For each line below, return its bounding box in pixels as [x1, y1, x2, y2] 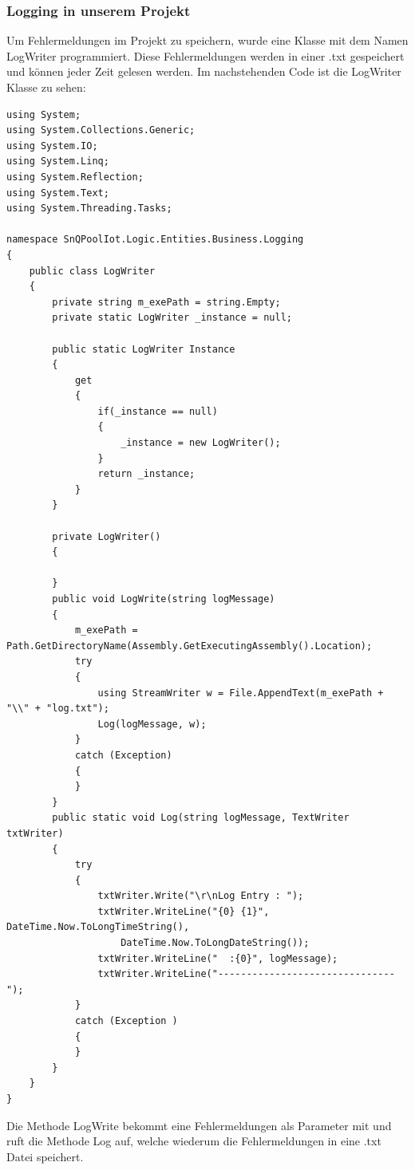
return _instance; [97, 468, 196, 480]
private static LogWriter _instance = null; [52, 312, 292, 324]
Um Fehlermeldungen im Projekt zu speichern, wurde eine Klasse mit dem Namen [6, 32, 409, 49]
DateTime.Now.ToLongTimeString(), [6, 921, 190, 933]
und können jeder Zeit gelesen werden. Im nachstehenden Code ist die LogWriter [6, 63, 401, 80]
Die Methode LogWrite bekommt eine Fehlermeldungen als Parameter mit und [6, 1117, 392, 1133]
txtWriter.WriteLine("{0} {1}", [97, 905, 270, 917]
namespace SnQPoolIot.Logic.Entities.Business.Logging [6, 234, 304, 246]
